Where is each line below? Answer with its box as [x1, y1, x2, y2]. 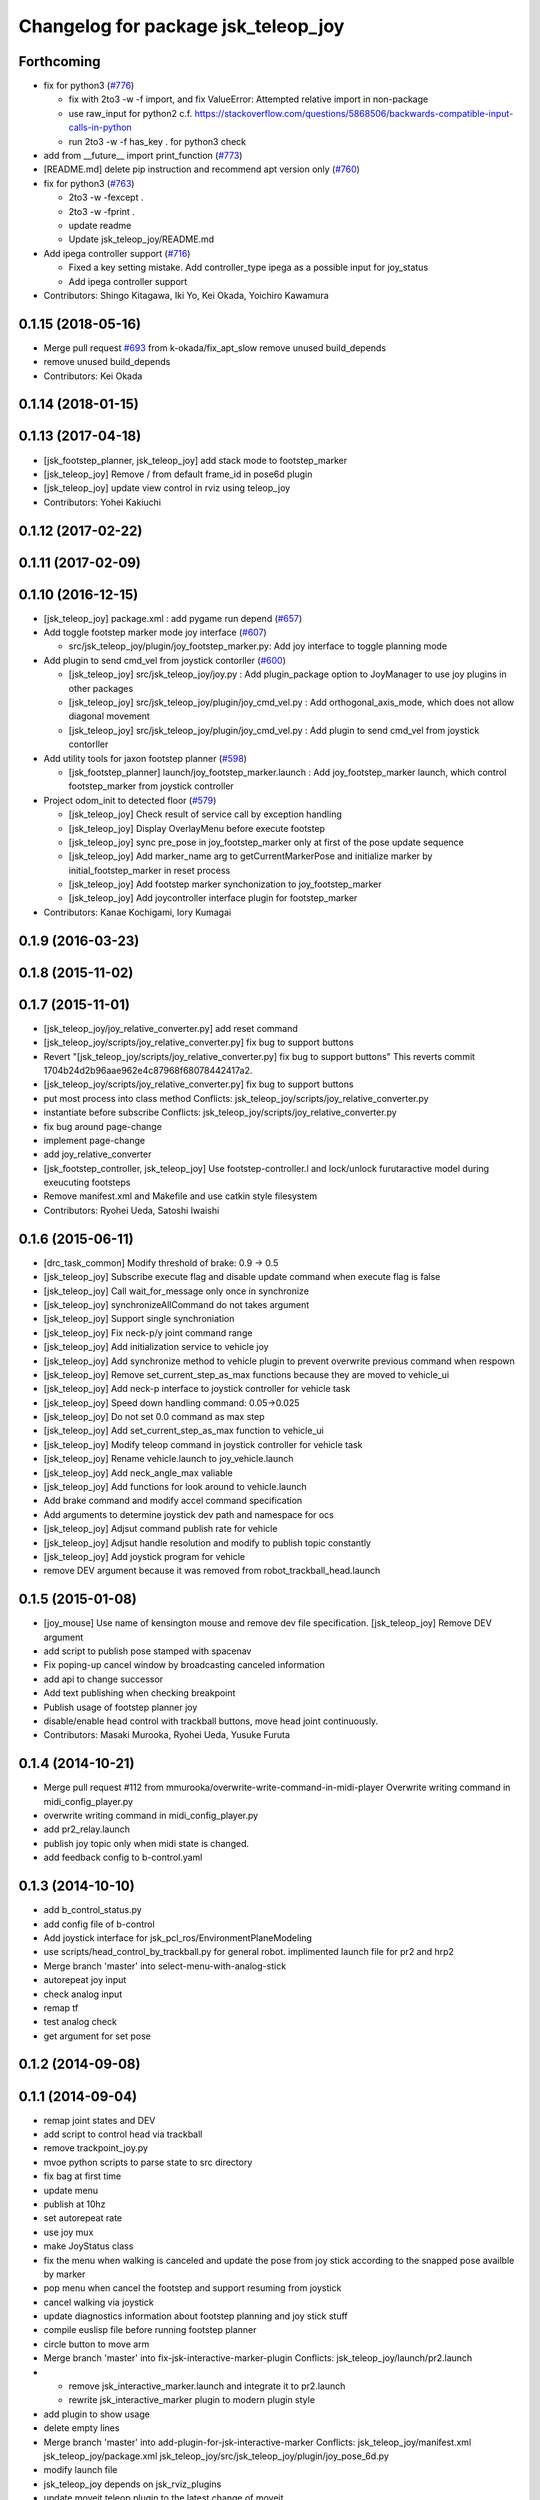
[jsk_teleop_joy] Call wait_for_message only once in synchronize [43, 1285, 310, 1297]
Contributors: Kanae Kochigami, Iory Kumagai [43, 906, 232, 918]
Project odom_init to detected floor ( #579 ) [43, 794, 217, 806]
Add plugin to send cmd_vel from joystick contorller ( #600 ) [43, 654, 287, 666]
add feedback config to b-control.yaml [43, 1851, 203, 1864]
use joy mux [43, 2226, 94, 2238]
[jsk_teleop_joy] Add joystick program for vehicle [43, 1550, 246, 1562]
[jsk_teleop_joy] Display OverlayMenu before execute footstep [68, 822, 325, 834]
